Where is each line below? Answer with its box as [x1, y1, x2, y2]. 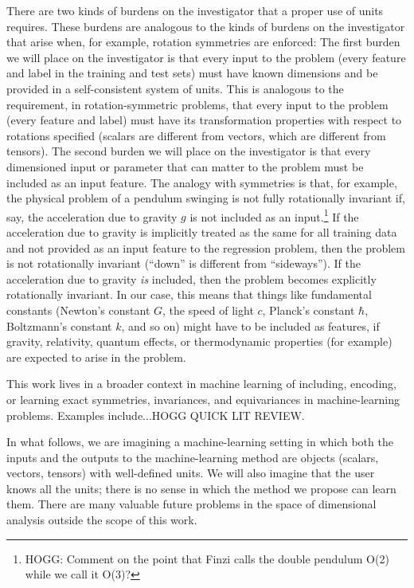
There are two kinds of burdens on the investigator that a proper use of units [6, 2, 384, 18]
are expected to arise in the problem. [6, 348, 186, 365]
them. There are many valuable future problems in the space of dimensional [6, 496, 377, 512]
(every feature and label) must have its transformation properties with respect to [6, 112, 402, 128]
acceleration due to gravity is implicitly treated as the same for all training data [6, 223, 397, 240]
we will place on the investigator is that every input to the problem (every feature [6, 49, 406, 65]
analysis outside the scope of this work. [6, 512, 197, 528]
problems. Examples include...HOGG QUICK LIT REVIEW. [6, 406, 305, 423]
